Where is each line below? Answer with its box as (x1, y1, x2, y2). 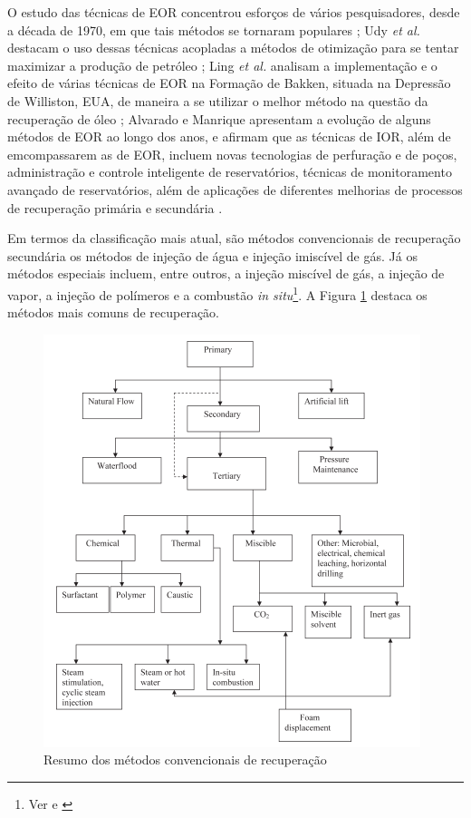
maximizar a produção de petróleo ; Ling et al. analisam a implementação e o (7, 55, 437, 74)
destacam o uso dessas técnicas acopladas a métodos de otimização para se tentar (7, 38, 459, 57)
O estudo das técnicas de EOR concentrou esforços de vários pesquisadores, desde (7, 3, 460, 21)
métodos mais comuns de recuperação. (7, 303, 219, 322)
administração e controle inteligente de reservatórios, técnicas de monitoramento (7, 162, 452, 181)
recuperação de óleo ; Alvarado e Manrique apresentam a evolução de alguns (7, 109, 431, 128)
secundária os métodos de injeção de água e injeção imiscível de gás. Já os (7, 246, 418, 265)
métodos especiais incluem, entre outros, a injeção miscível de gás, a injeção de (7, 264, 445, 283)
